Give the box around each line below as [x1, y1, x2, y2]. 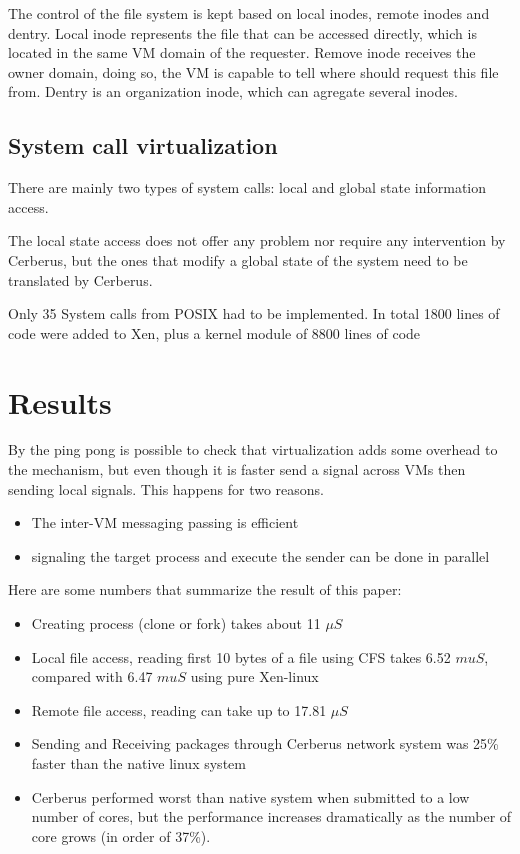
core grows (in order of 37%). [31, 825, 211, 846]
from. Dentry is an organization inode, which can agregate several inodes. [8, 81, 458, 102]
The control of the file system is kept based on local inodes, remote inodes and [8, 3, 490, 23]
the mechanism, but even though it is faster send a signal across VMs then [8, 459, 466, 480]
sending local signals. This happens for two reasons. [8, 478, 325, 499]
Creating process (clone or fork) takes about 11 [31, 613, 321, 634]
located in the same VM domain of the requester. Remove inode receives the [8, 42, 476, 63]
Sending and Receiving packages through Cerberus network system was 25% [31, 733, 499, 754]
